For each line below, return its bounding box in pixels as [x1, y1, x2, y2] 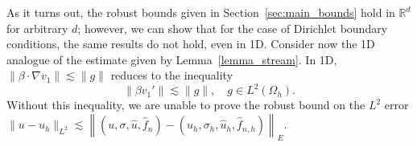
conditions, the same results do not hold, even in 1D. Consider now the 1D [6, 35, 375, 52]
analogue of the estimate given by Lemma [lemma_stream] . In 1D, [6, 51, 337, 67]
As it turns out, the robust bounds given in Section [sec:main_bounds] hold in [6, 4, 395, 20]
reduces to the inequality [110, 67, 233, 84]
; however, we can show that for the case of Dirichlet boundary [77, 19, 388, 36]
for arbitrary [6, 19, 68, 36]
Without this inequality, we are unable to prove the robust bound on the [6, 96, 365, 113]
